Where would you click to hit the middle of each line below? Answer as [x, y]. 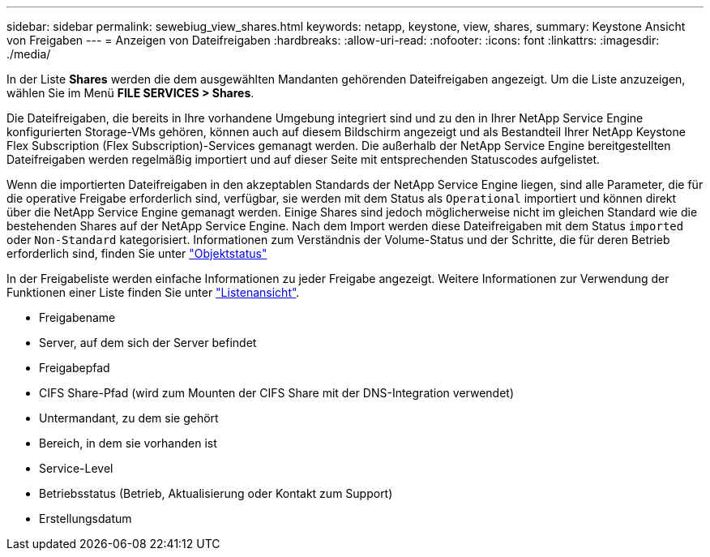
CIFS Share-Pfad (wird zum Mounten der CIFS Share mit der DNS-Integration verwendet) [277, 393]
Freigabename [77, 317]
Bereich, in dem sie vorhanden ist [128, 443]
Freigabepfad [75, 368]
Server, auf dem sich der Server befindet [148, 343]
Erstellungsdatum [86, 518]
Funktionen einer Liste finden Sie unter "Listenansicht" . [153, 292]
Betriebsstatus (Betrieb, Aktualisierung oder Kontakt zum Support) [216, 493]
